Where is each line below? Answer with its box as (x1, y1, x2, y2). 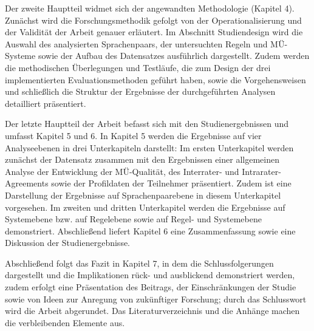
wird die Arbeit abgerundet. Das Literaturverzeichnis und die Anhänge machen (5, 304, 300, 317)
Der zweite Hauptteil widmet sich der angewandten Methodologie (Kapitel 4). (5, 2, 295, 14)
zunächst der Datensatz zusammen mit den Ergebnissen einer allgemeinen (5, 153, 279, 166)
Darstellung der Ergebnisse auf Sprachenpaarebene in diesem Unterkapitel (5, 188, 281, 201)
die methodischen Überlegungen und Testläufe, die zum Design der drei (5, 61, 271, 73)
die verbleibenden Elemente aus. (5, 316, 125, 329)
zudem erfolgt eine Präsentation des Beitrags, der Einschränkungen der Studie (5, 281, 296, 293)
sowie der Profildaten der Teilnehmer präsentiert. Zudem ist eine (51, 177, 292, 189)
